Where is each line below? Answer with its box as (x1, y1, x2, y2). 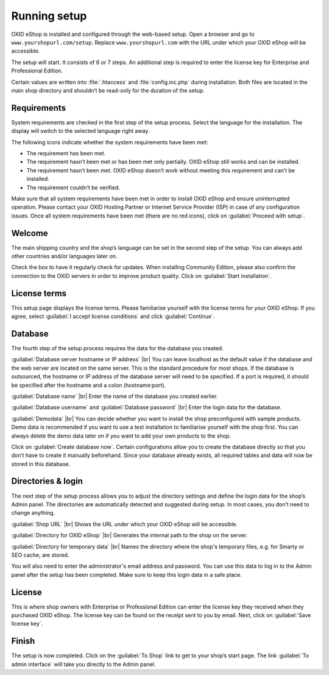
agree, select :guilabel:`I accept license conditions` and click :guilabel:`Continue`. (11, 313, 215, 320)
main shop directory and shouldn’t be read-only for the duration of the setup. (11, 87, 205, 94)
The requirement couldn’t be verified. (26, 183, 120, 191)
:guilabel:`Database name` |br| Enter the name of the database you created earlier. (11, 392, 219, 400)
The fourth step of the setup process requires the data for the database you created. (11, 344, 224, 352)
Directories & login (11, 476, 83, 487)
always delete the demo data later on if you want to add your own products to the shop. (11, 432, 232, 439)
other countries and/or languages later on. (11, 253, 118, 260)
